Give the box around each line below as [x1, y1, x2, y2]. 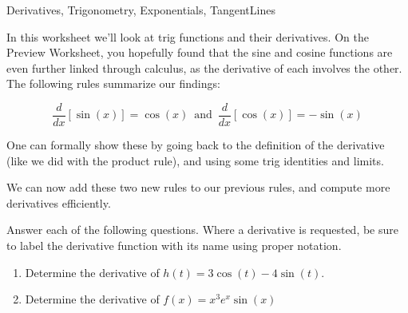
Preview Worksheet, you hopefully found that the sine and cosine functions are [6, 44, 393, 61]
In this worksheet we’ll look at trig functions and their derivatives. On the [6, 28, 369, 45]
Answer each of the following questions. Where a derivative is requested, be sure [6, 221, 399, 238]
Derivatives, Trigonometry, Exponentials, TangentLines [6, 2, 275, 18]
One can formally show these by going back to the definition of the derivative [6, 137, 385, 153]
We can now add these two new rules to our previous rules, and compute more [6, 179, 390, 196]
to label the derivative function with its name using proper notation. [6, 237, 342, 253]
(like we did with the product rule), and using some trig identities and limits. [6, 152, 384, 168]
